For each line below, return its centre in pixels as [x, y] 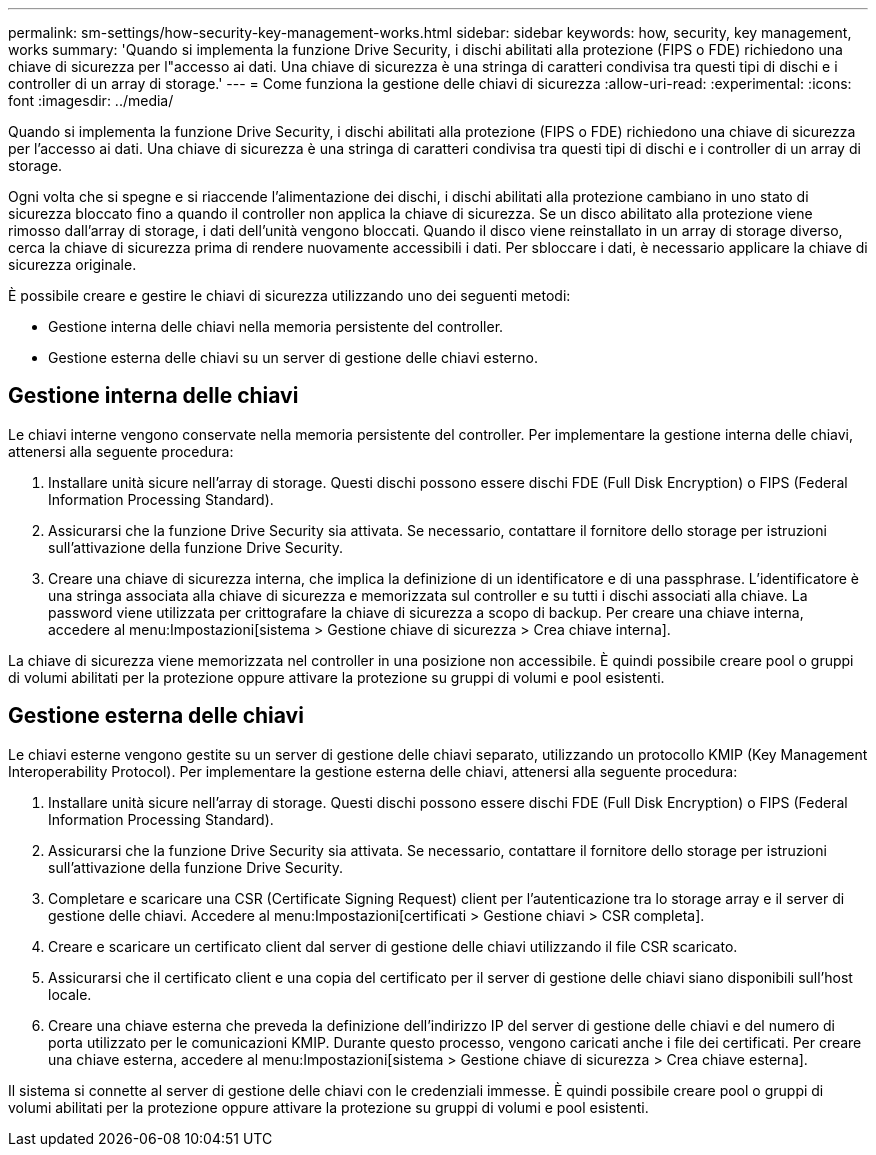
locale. [70, 994]
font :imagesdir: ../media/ [91, 100]
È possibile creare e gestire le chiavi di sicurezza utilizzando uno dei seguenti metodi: [289, 295]
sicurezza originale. [72, 264]
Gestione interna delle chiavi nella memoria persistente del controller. [276, 326]
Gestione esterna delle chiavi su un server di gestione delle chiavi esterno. [293, 357]
